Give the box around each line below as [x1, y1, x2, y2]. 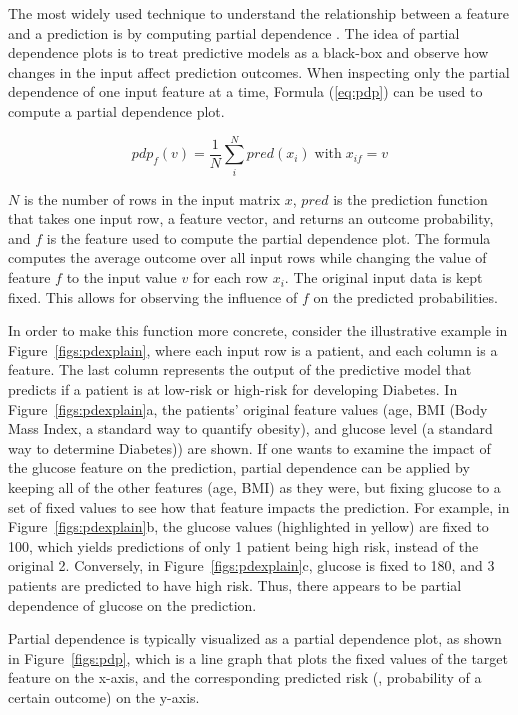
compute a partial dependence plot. [8, 100, 225, 121]
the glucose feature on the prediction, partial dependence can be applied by [8, 457, 470, 478]
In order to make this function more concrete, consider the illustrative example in [8, 320, 508, 341]
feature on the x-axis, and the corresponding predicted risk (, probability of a [8, 667, 482, 688]
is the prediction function [333, 188, 488, 209]
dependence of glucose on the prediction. [8, 594, 257, 615]
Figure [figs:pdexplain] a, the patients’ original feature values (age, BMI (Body [8, 398, 488, 419]
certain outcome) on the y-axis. [8, 686, 200, 707]
